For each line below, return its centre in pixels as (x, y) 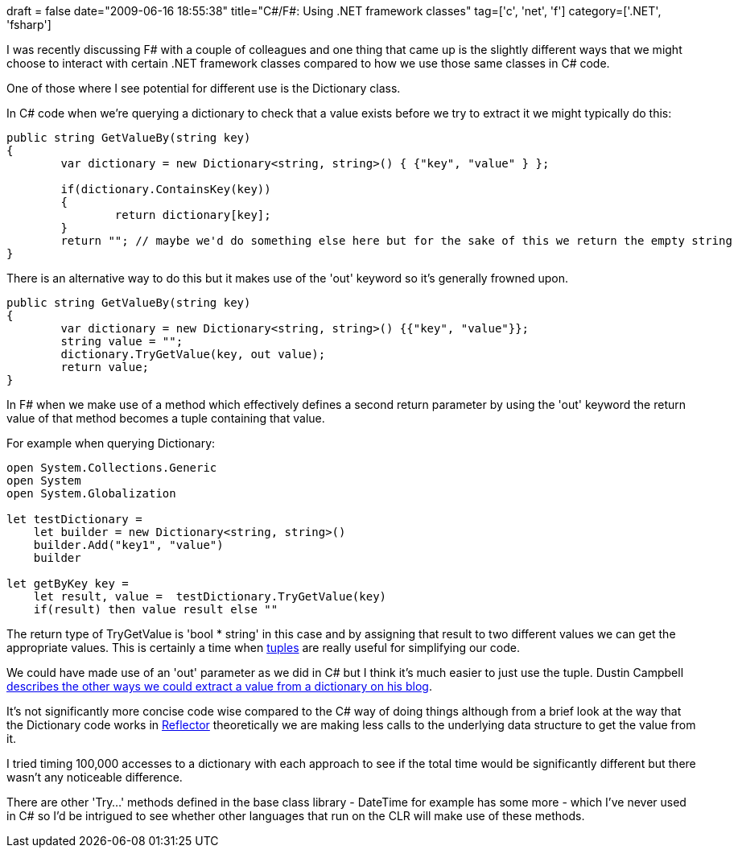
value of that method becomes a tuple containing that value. (166, 418)
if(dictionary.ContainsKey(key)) (166, 189)
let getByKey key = (68, 584)
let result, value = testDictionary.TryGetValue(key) (210, 596)
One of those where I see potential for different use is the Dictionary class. (204, 88)
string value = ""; (122, 341)
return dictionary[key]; (193, 215)
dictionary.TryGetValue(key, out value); (193, 354)
